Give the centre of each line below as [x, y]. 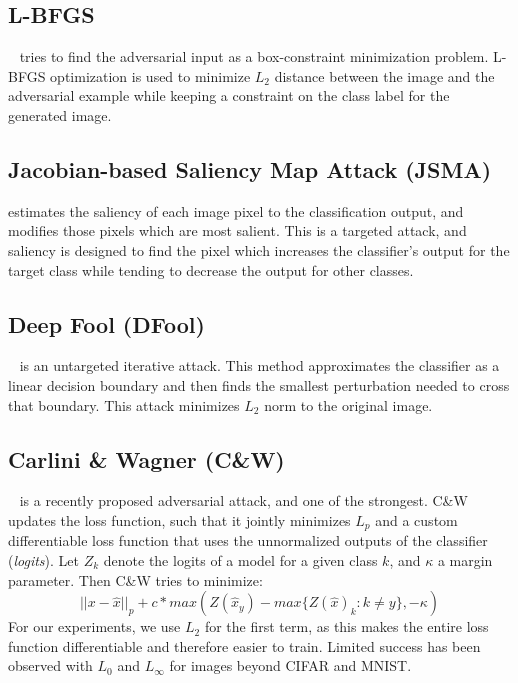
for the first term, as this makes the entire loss [346, 626]
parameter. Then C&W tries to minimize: [135, 579]
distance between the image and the [384, 75]
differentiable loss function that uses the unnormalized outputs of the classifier [248, 540]
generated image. [60, 114]
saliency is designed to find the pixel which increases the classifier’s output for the [259, 249]
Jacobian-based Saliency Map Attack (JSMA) [250, 168]
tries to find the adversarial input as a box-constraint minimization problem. [254, 56]
